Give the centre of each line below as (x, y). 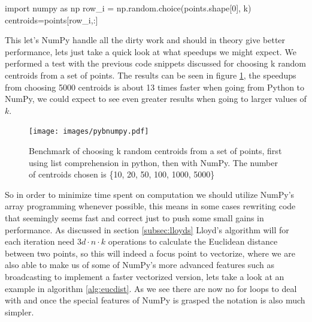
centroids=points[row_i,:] (52, 19)
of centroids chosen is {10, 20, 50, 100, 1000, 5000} (122, 174)
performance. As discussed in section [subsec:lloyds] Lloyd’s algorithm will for (147, 229)
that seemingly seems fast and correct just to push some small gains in (134, 217)
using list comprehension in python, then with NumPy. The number (153, 162)
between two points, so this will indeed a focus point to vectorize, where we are (150, 253)
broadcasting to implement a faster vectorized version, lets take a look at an (145, 276)
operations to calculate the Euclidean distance (193, 241)
